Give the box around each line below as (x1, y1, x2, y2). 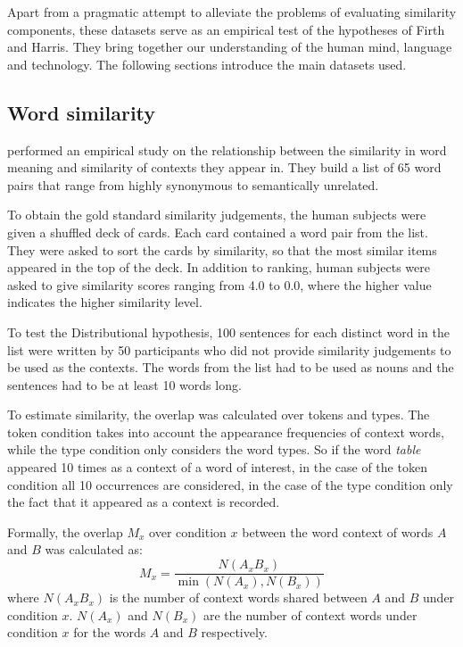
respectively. (201, 623, 268, 642)
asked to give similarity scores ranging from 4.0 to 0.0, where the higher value (7, 275, 432, 294)
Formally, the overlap (7, 522, 123, 541)
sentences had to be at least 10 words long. (7, 375, 242, 394)
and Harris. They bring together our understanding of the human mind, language (7, 37, 452, 56)
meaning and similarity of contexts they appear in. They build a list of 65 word (7, 158, 442, 177)
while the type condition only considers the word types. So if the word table (7, 440, 421, 459)
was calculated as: (45, 540, 143, 559)
